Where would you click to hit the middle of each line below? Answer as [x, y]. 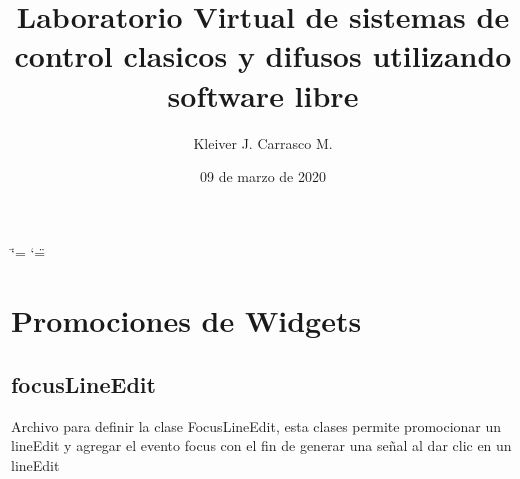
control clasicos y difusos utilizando [263, 55]
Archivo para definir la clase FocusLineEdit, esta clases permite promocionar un [256, 425]
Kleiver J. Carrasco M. [263, 142]
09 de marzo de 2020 [262, 176]
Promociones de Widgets [186, 320]
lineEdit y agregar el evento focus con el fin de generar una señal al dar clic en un [261, 445]
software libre [263, 94]
